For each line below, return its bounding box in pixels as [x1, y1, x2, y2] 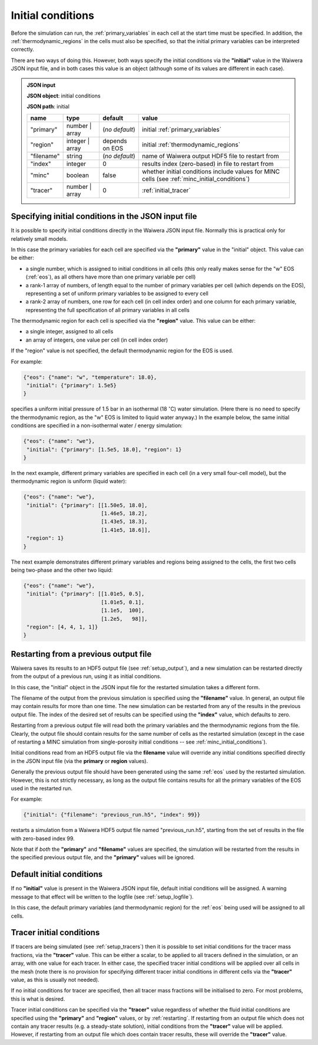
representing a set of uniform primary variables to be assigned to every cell [25, 290, 208, 297]
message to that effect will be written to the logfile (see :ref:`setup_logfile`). [11, 893, 194, 900]
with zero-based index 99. [11, 835, 75, 842]
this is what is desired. [11, 995, 65, 1003]
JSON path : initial [26, 103, 70, 110]
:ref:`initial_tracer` [141, 186, 191, 194]
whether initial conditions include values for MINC [141, 167, 280, 175]
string [66, 152, 82, 160]
